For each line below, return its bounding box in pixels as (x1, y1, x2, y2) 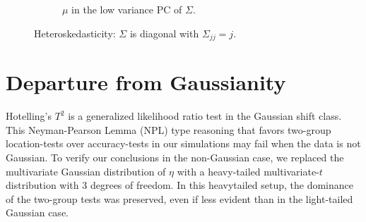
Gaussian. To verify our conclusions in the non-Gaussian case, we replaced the (6, 149, 344, 164)
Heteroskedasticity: (34, 25, 116, 40)
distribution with (6, 178, 79, 192)
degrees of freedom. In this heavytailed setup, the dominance (90, 178, 354, 192)
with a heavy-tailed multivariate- (177, 164, 319, 178)
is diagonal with (129, 25, 199, 40)
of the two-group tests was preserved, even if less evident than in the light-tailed (6, 191, 353, 206)
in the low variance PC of (71, 2, 182, 16)
